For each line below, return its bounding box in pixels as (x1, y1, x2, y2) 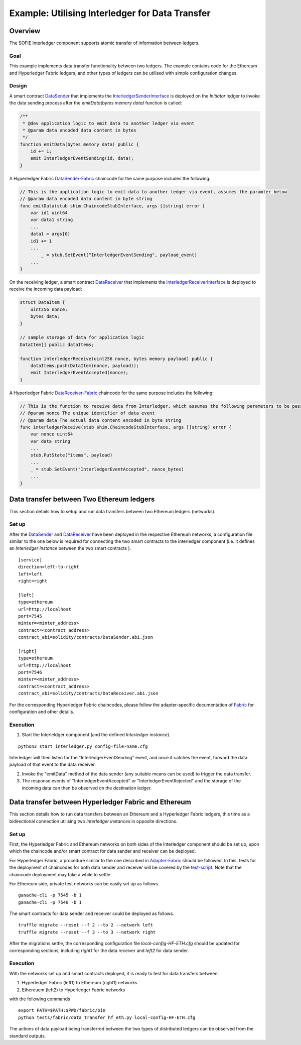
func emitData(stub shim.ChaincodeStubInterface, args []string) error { (20, 203, 205, 208)
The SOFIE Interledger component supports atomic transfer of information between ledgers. (9, 40, 200, 46)
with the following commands (9, 996, 70, 1002)
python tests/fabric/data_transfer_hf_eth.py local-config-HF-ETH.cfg (18, 1014, 196, 1020)
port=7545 (18, 613, 42, 619)
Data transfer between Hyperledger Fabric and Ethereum (9, 798, 192, 806)
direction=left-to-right (18, 564, 79, 570)
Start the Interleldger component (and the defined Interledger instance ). (22, 732, 171, 738)
